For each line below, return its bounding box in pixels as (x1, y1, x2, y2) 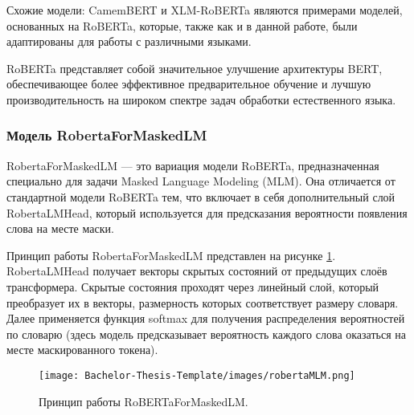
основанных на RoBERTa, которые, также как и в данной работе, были (6, 17, 358, 34)
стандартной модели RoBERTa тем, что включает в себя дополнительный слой (6, 188, 396, 205)
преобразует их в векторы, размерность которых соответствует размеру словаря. (6, 294, 399, 311)
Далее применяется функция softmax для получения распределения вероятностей (6, 310, 405, 327)
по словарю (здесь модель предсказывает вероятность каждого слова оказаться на (6, 325, 406, 342)
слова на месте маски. (6, 220, 114, 237)
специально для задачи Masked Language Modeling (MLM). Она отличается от (6, 173, 396, 189)
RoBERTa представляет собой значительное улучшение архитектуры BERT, (6, 59, 383, 76)
